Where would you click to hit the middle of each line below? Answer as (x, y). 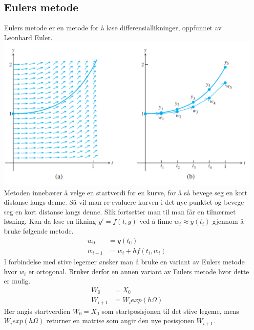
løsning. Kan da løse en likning (50, 221)
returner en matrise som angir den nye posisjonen (120, 320)
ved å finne (156, 221)
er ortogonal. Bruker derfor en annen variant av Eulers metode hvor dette (139, 271)
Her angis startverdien (37, 311)
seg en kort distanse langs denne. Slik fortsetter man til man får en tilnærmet (120, 211)
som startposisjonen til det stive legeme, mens (170, 311)
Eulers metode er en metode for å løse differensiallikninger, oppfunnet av (113, 28)
